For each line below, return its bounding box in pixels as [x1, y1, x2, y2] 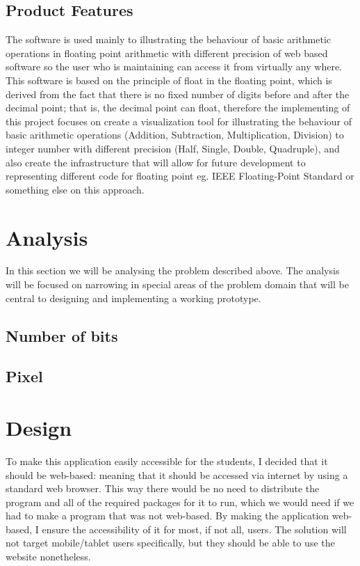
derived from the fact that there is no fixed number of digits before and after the [6, 86, 350, 101]
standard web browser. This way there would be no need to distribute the [6, 481, 320, 496]
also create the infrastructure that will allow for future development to [6, 155, 306, 169]
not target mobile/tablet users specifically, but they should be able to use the [6, 535, 335, 550]
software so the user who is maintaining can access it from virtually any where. [6, 59, 343, 74]
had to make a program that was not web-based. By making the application [6, 508, 329, 523]
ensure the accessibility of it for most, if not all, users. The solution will [42, 521, 347, 536]
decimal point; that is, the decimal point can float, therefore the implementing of [6, 100, 350, 115]
